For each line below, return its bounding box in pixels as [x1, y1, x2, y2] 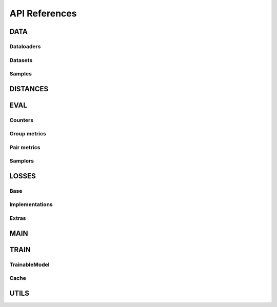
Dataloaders [9, 43, 41, 50]
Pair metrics [9, 144, 41, 151]
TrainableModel [9, 261, 50, 268]
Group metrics [9, 130, 46, 137]
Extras [9, 215, 26, 222]
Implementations [9, 201, 53, 208]
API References [9, 8, 77, 19]
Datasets [9, 56, 33, 64]
